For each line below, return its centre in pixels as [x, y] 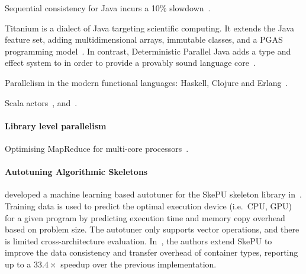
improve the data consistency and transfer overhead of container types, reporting [152, 252]
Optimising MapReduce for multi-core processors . [97, 148]
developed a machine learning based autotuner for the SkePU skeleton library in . [153, 194]
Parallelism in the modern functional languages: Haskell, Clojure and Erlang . [146, 82]
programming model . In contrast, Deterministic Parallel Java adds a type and [148, 51]
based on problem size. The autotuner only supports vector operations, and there [152, 229]
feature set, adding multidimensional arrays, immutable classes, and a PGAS [144, 39]
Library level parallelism [56, 125]
